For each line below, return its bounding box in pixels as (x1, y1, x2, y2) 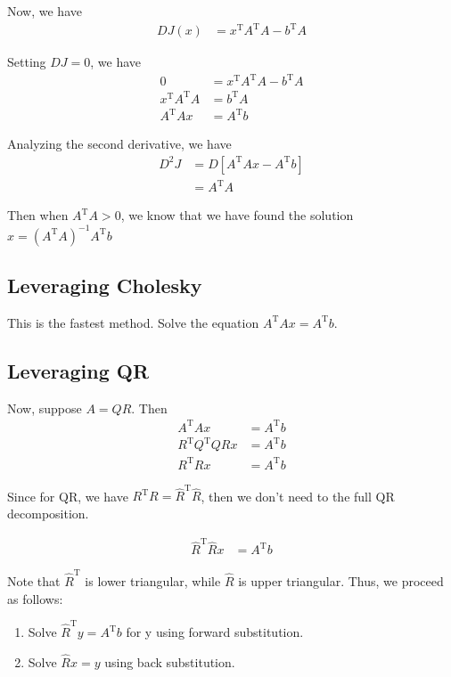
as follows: (7, 589, 63, 608)
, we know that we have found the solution (120, 206, 354, 224)
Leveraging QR (7, 356, 150, 384)
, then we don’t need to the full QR (201, 486, 395, 505)
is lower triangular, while (85, 572, 221, 591)
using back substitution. (104, 652, 235, 671)
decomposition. (7, 504, 89, 523)
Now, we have (7, 2, 82, 20)
